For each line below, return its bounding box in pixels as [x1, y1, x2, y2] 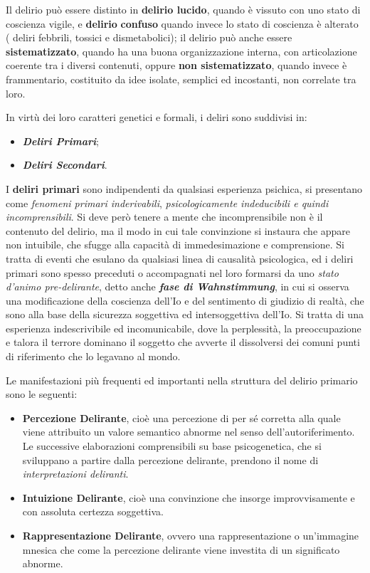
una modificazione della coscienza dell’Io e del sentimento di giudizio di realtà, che [6, 293, 364, 307]
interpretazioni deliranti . [22, 466, 129, 481]
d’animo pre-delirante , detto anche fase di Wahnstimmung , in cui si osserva [6, 279, 349, 294]
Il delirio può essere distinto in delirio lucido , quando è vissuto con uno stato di [6, 2, 361, 16]
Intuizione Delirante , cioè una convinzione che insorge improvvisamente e [22, 490, 355, 505]
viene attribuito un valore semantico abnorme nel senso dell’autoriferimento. [22, 424, 355, 439]
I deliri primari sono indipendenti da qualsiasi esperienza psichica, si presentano [6, 181, 363, 196]
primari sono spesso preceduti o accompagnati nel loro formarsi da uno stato [6, 265, 339, 280]
